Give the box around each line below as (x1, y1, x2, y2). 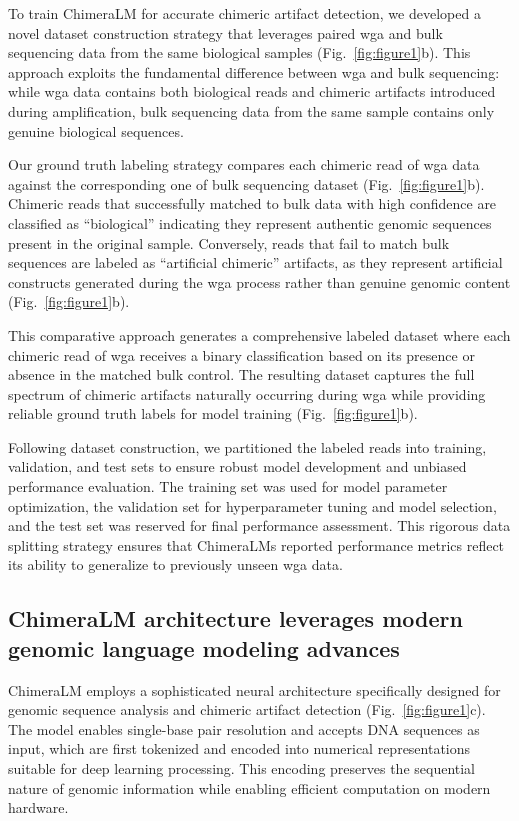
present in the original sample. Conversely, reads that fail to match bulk (8, 232, 450, 253)
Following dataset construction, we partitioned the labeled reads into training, (8, 436, 487, 457)
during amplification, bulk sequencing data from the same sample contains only (8, 100, 495, 121)
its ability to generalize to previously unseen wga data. (8, 554, 343, 575)
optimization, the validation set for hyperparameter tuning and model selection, (8, 495, 497, 516)
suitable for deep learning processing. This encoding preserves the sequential (8, 758, 476, 778)
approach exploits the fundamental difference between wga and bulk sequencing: (8, 61, 500, 82)
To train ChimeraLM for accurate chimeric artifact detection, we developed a (8, 3, 481, 23)
